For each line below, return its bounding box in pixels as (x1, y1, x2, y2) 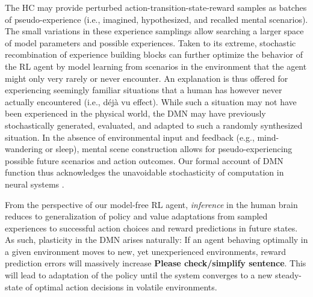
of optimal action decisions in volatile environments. (25, 280, 217, 293)
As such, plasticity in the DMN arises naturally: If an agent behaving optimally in (5, 233, 308, 246)
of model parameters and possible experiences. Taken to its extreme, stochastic (5, 36, 296, 49)
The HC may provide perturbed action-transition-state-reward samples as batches (5, 1, 307, 13)
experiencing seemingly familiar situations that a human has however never (5, 84, 282, 96)
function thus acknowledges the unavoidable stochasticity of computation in (5, 166, 284, 179)
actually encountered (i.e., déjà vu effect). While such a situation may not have (5, 95, 297, 108)
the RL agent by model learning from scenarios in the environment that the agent (5, 60, 307, 72)
